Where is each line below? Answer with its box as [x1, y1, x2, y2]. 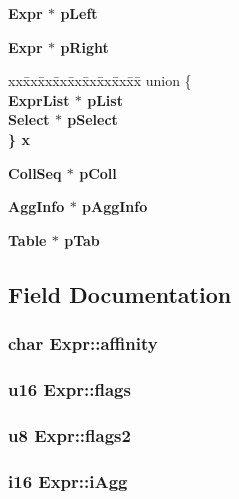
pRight [60, 36, 109, 57]
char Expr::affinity [8, 331, 158, 356]
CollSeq [8, 162, 62, 183]
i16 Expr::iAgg [8, 468, 128, 493]
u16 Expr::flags [8, 376, 131, 401]
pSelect [67, 109, 118, 130]
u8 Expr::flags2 [8, 422, 131, 447]
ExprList [8, 89, 70, 110]
